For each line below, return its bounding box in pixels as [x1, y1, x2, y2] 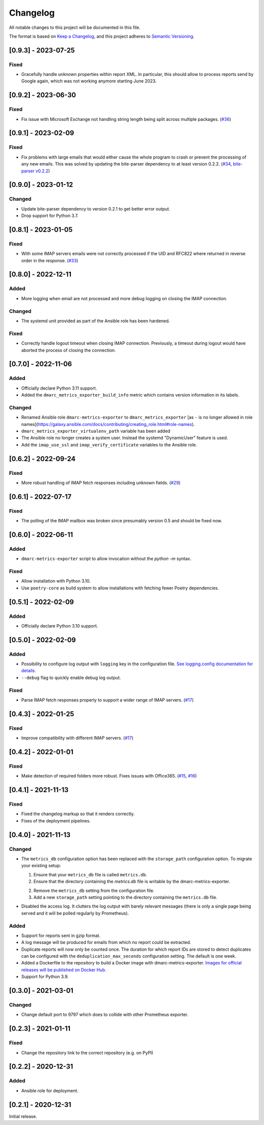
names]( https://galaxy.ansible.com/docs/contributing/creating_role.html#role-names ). [21, 421, 195, 427]
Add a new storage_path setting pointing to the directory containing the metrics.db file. [33, 894, 218, 900]
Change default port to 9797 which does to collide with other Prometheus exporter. [21, 1011, 188, 1018]
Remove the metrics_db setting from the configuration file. [33, 888, 154, 893]
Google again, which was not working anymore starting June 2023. [21, 78, 157, 84]
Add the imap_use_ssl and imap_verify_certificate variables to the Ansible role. [21, 442, 198, 447]
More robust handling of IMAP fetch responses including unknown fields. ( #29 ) [21, 480, 181, 486]
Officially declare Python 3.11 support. [21, 385, 97, 391]
